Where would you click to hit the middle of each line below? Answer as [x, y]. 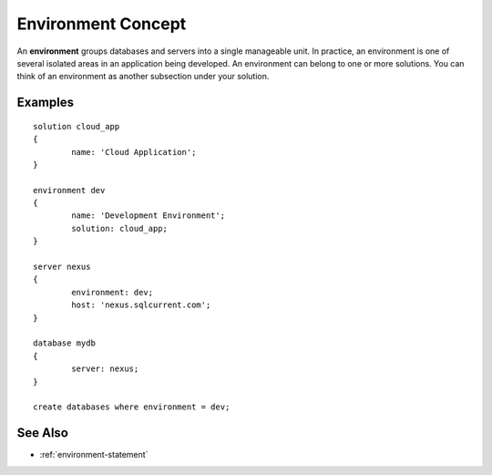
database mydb [64, 343]
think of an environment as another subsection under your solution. [143, 77]
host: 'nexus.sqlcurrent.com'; [141, 305]
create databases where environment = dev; [132, 407]
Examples [46, 103]
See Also [42, 433]
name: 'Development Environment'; [149, 216]
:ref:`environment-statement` [94, 455]
